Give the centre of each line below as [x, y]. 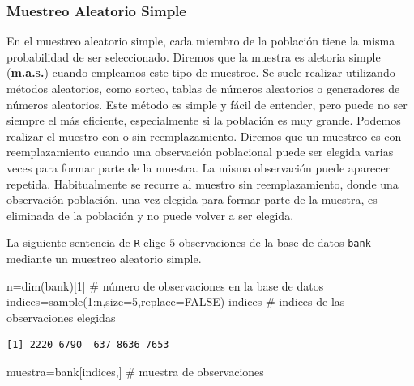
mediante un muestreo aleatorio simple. [104, 258]
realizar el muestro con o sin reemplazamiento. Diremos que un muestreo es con [204, 136]
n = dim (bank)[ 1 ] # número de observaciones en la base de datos [165, 285]
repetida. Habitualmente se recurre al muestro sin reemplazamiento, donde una [203, 183]
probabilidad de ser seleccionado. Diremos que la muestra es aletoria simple [194, 56]
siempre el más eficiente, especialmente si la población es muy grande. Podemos [204, 120]
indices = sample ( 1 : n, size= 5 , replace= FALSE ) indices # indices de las [176, 301]
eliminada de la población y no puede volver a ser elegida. [150, 215]
